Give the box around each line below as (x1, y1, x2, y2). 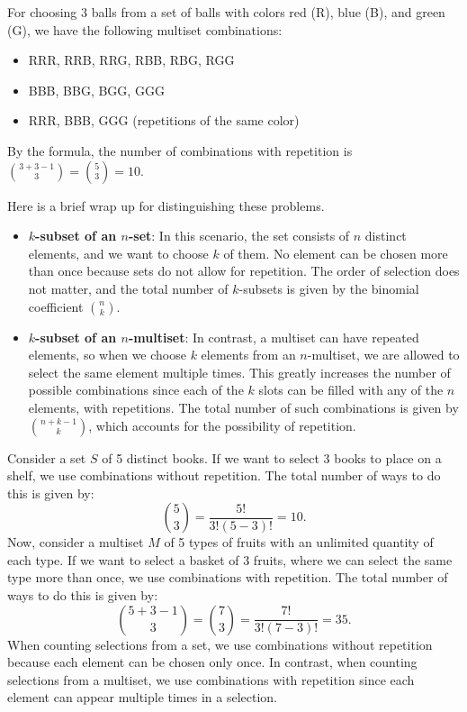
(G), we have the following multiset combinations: (7, 20, 283, 39)
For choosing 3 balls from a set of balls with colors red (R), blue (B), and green (7, 3, 445, 21)
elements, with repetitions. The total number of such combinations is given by (28, 397, 459, 416)
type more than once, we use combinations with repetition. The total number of (7, 568, 448, 587)
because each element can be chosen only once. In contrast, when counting (7, 653, 418, 671)
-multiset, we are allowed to (307, 345, 460, 364)
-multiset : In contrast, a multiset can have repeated (128, 327, 419, 346)
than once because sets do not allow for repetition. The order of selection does (28, 261, 460, 280)
